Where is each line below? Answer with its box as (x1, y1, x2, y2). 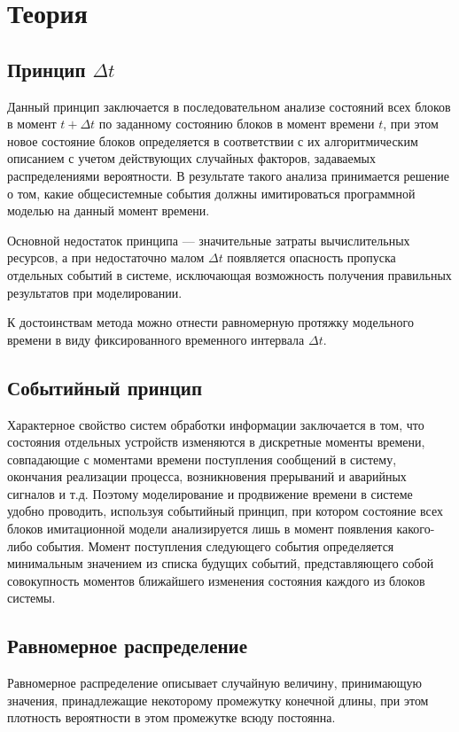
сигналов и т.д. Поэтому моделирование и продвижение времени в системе (7, 484, 413, 502)
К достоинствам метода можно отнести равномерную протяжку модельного (7, 313, 414, 331)
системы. (7, 588, 56, 607)
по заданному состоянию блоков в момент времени (98, 114, 375, 133)
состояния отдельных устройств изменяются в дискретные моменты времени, (7, 432, 425, 451)
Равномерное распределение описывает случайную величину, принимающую (7, 674, 423, 692)
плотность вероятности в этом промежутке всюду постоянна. (7, 708, 336, 727)
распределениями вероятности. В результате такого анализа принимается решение (7, 166, 449, 184)
